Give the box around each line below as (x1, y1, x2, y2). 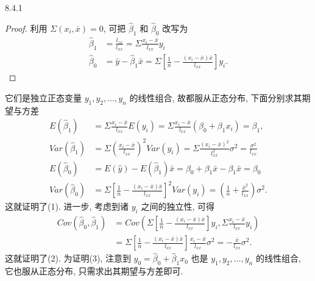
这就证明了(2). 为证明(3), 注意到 (5, 252, 131, 265)
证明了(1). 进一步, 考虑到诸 (21, 200, 129, 213)
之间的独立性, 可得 (141, 200, 214, 213)
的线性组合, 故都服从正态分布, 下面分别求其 (129, 91, 302, 104)
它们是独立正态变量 (5, 91, 82, 104)
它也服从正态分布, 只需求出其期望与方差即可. (5, 265, 183, 277)
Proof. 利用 (5, 21, 48, 34)
